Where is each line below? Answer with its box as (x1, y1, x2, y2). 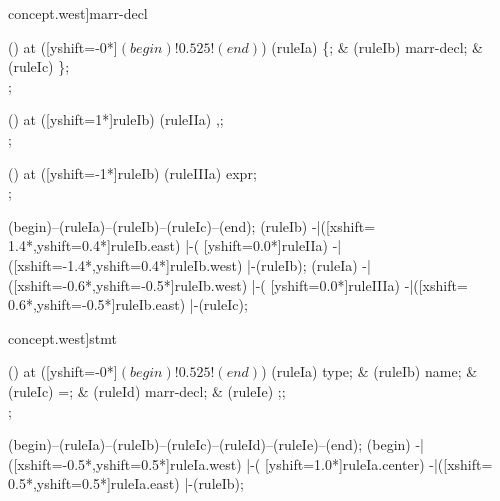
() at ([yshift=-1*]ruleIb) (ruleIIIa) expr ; (8, 162, 257, 183)
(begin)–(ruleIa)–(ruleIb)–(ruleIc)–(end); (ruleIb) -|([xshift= (8, 215, 376, 236)
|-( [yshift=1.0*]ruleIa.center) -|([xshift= (246, 453, 493, 474)
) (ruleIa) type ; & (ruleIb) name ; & (261, 361, 478, 382)
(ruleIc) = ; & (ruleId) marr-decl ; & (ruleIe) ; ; (8, 380, 286, 401)
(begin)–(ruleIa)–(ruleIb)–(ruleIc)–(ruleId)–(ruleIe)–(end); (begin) (8, 434, 411, 455)
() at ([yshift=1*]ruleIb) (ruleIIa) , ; (8, 109, 224, 130)
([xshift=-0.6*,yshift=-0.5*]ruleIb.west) (8, 274, 248, 295)
